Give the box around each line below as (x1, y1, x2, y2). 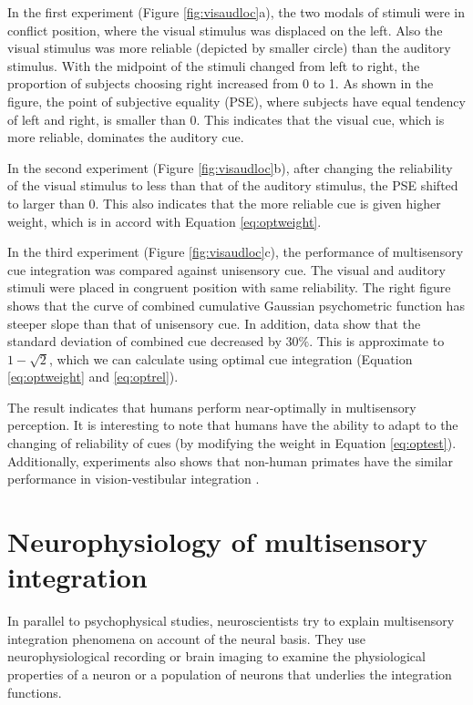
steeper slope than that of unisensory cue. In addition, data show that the (7, 313, 421, 332)
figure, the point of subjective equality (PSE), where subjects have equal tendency (7, 91, 466, 110)
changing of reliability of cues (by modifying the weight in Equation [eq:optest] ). (7, 434, 457, 453)
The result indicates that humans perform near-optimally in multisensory (7, 397, 416, 416)
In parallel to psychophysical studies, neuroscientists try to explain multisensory (7, 611, 455, 630)
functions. (7, 682, 62, 701)
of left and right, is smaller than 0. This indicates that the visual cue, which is (7, 109, 445, 128)
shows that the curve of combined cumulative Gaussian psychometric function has (7, 295, 465, 314)
